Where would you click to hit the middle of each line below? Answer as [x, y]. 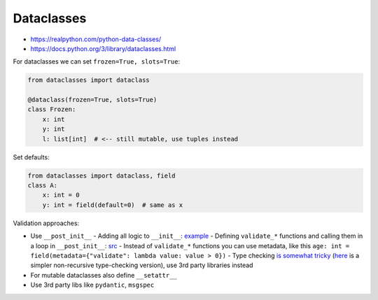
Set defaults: [31, 157]
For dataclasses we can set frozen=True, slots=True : [97, 62]
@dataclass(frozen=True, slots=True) [92, 100]
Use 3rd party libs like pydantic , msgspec [92, 285]
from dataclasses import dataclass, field [101, 176]
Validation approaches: [46, 223]
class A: [43, 186]
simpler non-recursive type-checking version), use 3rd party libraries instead [142, 265]
